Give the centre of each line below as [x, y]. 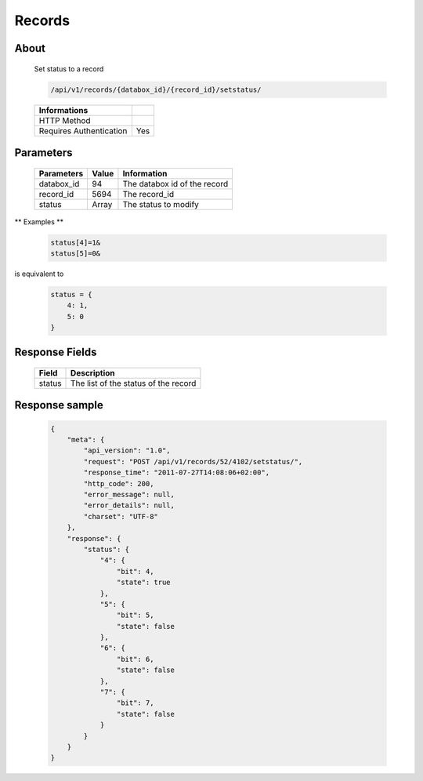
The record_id [148, 194]
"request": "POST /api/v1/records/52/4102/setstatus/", [193, 461]
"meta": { [86, 440]
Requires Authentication [83, 131]
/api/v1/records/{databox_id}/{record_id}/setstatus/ [156, 89]
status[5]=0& [76, 253]
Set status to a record [69, 69]
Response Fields [56, 352]
